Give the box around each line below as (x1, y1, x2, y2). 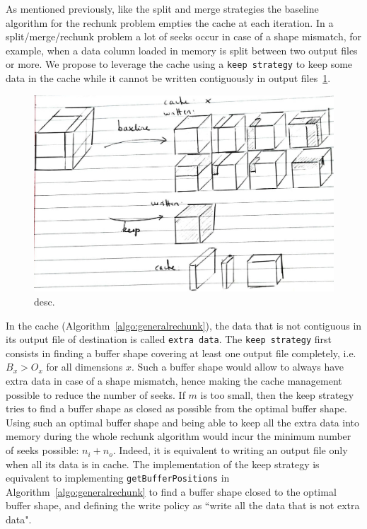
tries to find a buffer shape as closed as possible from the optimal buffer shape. (6, 401, 347, 416)
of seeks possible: (6, 443, 79, 458)
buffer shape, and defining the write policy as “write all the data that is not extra (6, 498, 360, 513)
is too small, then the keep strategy (200, 387, 354, 402)
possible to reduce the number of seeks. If (6, 387, 185, 402)
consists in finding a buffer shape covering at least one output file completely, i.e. (6, 345, 356, 360)
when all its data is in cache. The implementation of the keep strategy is (6, 456, 320, 471)
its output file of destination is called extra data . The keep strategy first (6, 332, 332, 347)
